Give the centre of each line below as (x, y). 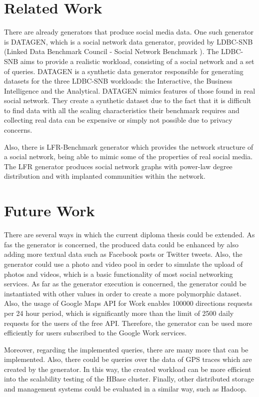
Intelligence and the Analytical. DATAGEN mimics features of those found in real (130, 90)
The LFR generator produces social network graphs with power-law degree (118, 166)
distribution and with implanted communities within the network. (105, 176)
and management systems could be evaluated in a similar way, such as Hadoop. (125, 389)
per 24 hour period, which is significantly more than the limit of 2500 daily (119, 313)
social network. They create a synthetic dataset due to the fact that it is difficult (128, 100)
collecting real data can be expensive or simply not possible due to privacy (118, 120)
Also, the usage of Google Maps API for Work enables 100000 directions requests (128, 303)
